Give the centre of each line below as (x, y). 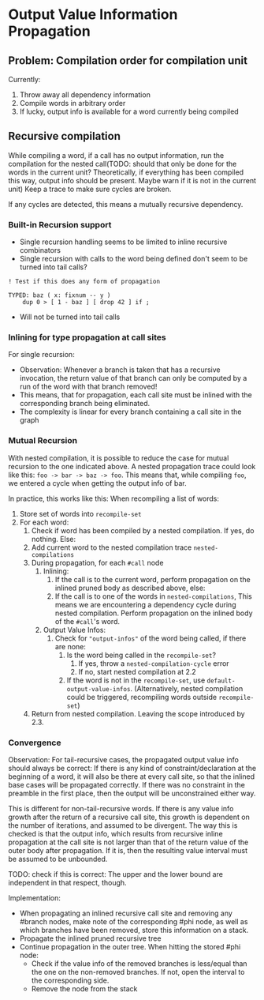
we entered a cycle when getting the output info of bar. (97, 483)
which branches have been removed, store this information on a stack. (134, 930)
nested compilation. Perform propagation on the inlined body (154, 613)
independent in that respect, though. (68, 883)
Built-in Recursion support (60, 224)
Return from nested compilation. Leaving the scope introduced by (138, 713)
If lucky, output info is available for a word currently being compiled (129, 111)
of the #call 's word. (87, 621)
